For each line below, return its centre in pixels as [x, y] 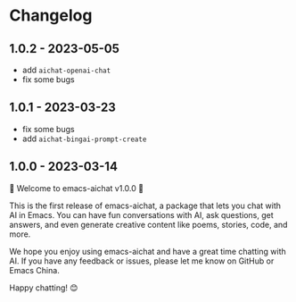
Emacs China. [34, 270]
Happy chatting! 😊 [44, 288]
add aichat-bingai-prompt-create [84, 138]
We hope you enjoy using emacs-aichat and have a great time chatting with [148, 251]
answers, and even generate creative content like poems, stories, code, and [148, 224]
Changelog [51, 16]
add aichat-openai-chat [66, 70]
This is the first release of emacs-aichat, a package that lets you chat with [145, 206]
